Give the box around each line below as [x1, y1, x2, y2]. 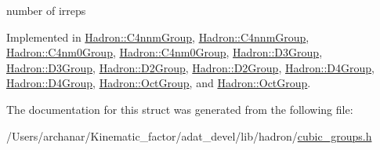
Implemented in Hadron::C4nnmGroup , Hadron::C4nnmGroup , [6, 28, 309, 45]
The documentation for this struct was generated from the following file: [6, 101, 353, 117]
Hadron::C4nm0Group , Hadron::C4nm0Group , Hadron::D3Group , [6, 44, 323, 60]
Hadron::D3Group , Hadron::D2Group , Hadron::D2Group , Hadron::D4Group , [6, 59, 375, 75]
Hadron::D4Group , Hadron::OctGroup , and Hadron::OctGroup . [6, 75, 311, 91]
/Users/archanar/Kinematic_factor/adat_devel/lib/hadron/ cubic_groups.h [6, 127, 372, 144]
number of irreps [6, 2, 86, 18]
